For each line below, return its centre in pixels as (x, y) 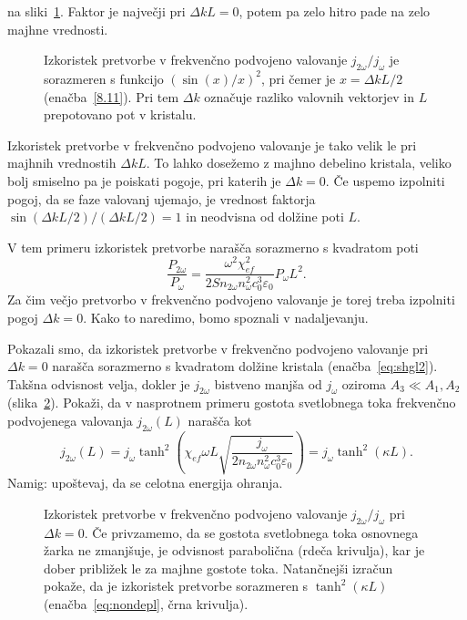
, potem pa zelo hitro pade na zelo (335, 11)
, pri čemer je (298, 78)
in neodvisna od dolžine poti (265, 217)
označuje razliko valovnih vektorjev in (310, 96)
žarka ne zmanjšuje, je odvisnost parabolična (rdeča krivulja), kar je (234, 550)
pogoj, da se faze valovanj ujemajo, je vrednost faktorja (162, 198)
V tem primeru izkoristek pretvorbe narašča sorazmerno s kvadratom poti (213, 247)
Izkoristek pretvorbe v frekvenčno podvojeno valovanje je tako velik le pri (212, 145)
